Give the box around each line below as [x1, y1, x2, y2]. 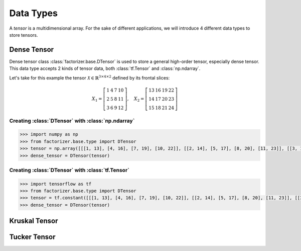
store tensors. [9, 32, 38, 38]
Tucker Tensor [9, 233, 56, 241]
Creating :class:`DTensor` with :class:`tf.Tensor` [9, 166, 130, 174]
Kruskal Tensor [9, 217, 58, 225]
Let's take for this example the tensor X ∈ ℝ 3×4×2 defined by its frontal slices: [9, 74, 170, 80]
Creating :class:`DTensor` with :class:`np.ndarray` [9, 117, 135, 124]
